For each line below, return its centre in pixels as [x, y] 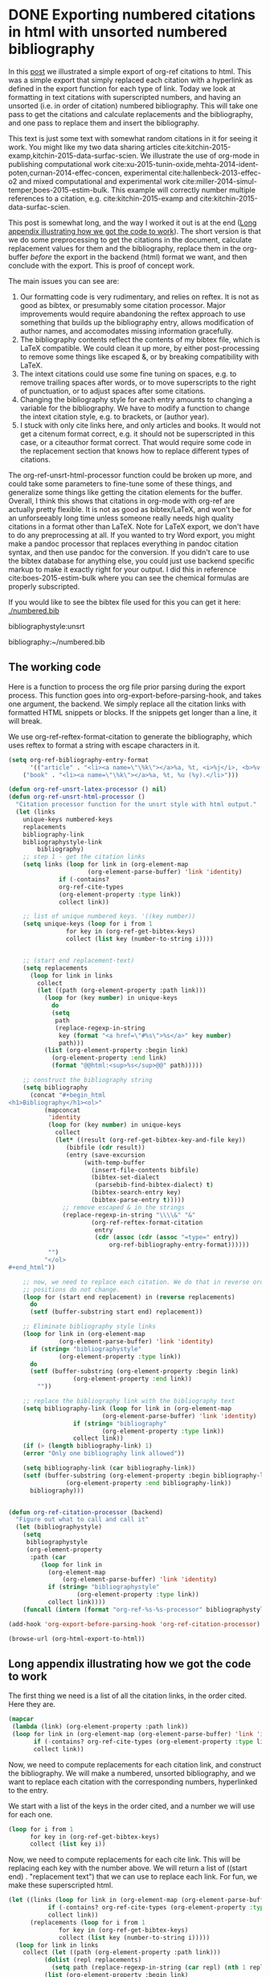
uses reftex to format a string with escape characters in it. [104, 745]
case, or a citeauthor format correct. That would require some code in [135, 442]
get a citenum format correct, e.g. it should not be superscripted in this [137, 434]
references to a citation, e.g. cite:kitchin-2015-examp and [103, 198]
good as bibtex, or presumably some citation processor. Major [123, 305]
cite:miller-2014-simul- [219, 181]
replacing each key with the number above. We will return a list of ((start [128, 1868]
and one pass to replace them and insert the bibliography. [104, 123]
